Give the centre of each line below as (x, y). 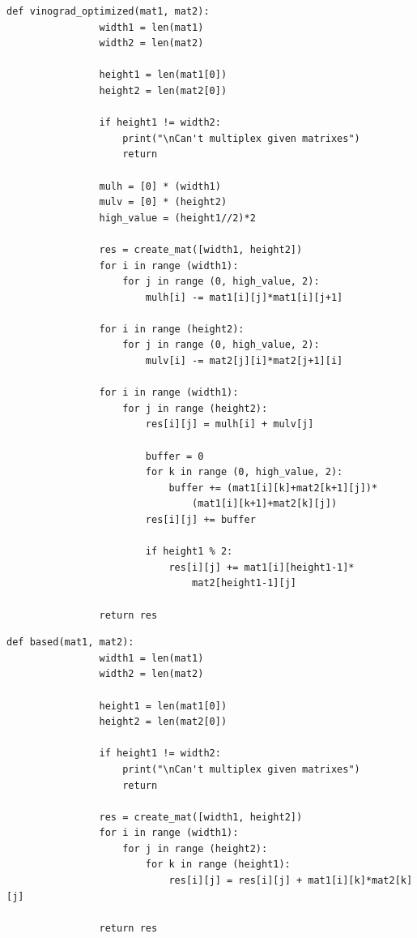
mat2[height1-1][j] (244, 583)
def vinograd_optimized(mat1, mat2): (108, 11)
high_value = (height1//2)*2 (177, 218)
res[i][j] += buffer (200, 520)
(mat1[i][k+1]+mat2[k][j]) (265, 504)
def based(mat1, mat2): (70, 642)
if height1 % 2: (189, 552)
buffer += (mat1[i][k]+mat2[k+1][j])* (273, 488)
